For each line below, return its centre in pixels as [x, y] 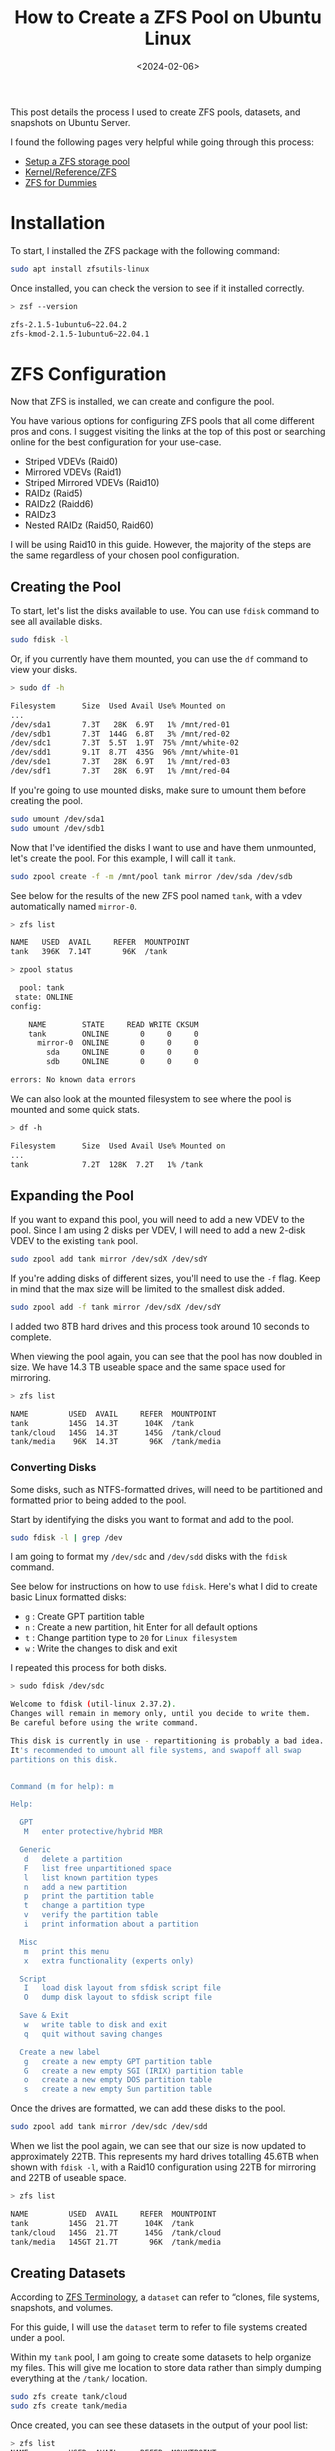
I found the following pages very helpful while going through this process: [162, 142]
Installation [58, 223]
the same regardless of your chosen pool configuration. [125, 555]
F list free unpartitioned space [97, 1868]
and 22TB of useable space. [68, 2178]
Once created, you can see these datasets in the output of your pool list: [159, 2425]
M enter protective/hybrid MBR [93, 1832]
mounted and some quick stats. [75, 1109]
